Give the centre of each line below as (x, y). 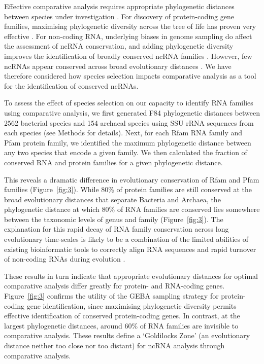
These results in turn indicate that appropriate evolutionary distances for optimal (131, 276)
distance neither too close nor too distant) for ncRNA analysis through (114, 345)
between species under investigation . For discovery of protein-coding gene (119, 16)
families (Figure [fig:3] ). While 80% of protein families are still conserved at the (128, 189)
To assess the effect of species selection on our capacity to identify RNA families (129, 103)
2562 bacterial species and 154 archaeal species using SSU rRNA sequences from (129, 122)
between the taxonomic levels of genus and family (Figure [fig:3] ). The (114, 219)
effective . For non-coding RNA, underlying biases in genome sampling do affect (128, 36)
